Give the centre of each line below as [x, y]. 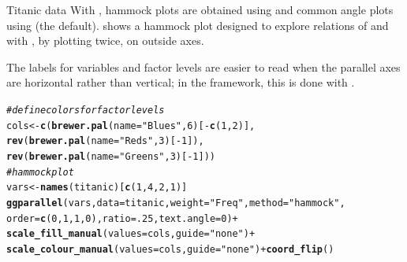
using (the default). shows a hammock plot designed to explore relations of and [198, 25]
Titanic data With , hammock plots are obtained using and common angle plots [200, 9]
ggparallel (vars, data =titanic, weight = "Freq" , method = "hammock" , [176, 203]
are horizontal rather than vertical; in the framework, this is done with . [181, 82]
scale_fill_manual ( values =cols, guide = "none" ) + [131, 234]
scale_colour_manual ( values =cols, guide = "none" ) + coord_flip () [170, 249]
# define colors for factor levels [86, 110]
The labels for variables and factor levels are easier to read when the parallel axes [203, 66]
